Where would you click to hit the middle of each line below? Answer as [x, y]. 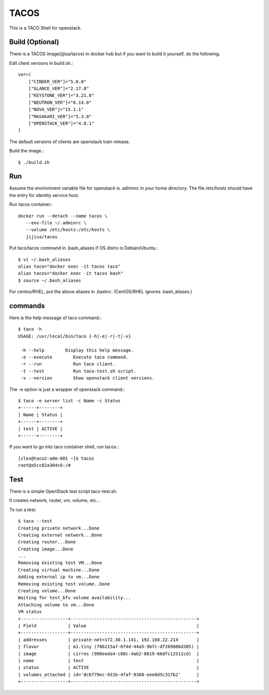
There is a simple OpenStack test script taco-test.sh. [63, 491]
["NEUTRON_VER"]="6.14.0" [60, 102]
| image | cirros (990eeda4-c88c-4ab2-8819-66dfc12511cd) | [109, 654]
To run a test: [23, 510]
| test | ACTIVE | [41, 429]
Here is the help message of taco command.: [55, 318]
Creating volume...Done [47, 591]
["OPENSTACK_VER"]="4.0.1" [61, 123]
